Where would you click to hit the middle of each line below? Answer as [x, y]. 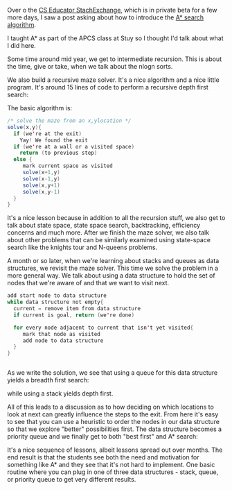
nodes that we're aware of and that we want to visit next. [88, 283]
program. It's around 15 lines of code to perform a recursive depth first [108, 87]
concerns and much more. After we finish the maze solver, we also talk [108, 233]
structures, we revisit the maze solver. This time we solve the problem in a [113, 268]
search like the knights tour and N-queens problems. [82, 247]
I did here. [21, 45]
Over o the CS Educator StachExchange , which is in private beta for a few [112, 10]
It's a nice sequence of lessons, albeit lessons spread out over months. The [115, 450]
